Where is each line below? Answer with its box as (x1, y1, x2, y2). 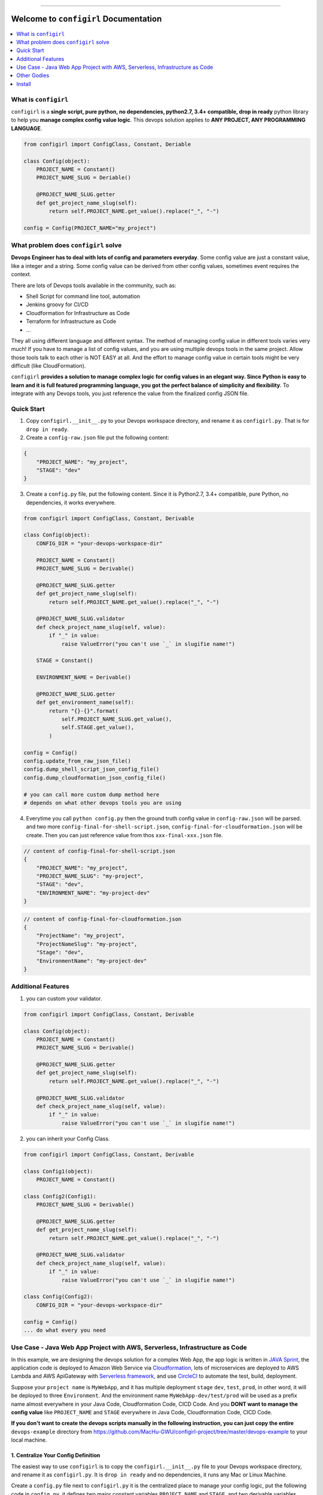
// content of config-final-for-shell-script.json (23, 847, 176, 855)
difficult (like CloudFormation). (11, 362, 86, 370)
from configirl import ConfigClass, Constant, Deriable (23, 141, 191, 148)
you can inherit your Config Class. (26, 1135, 110, 1142)
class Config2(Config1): (23, 1193, 97, 1200)
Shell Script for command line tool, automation (26, 292, 141, 300)
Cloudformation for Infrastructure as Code (26, 309, 130, 316)
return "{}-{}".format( (48, 707, 119, 714)
